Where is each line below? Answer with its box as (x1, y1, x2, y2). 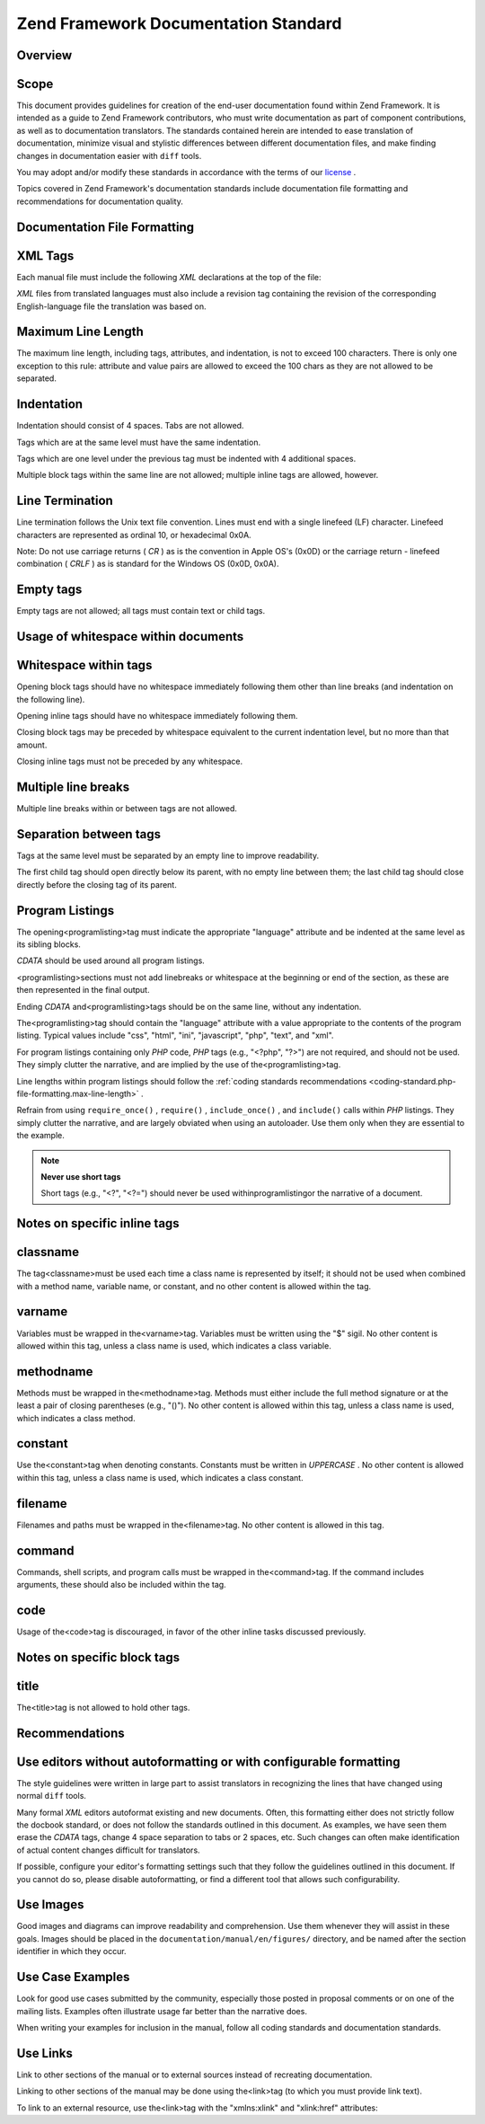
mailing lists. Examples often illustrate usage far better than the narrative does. (16, 2005, 307, 2016)
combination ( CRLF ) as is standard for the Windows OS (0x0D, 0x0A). (16, 558, 279, 570)
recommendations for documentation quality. (16, 196, 183, 207)
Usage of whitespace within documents (16, 629, 244, 644)
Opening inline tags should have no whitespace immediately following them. (16, 710, 298, 721)
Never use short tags (40, 1171, 121, 1181)
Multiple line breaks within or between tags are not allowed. (16, 803, 238, 814)
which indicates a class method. (16, 1412, 136, 1423)
